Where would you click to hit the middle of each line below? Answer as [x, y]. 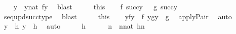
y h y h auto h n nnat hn [74, 26]
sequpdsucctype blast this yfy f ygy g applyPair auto [118, 16]
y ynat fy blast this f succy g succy [95, 6]
